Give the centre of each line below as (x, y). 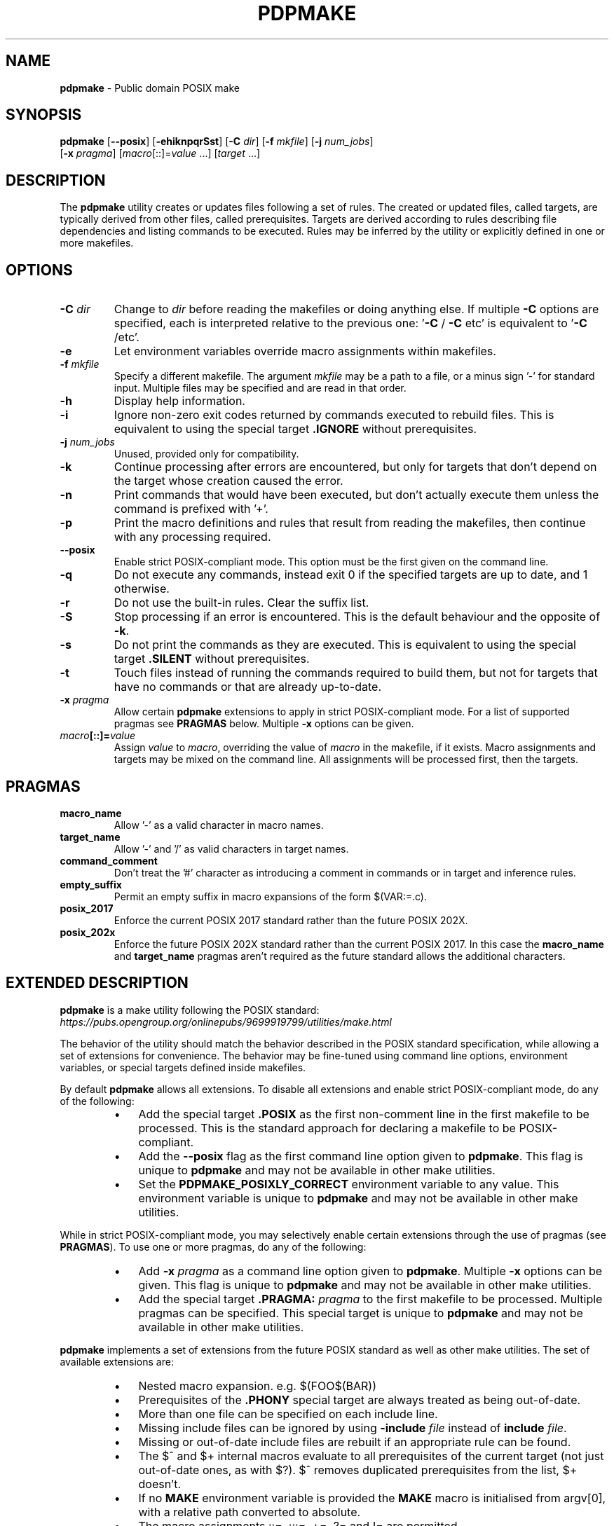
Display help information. (179, 401)
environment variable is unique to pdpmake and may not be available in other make (358, 1198)
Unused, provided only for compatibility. (206, 454)
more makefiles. (97, 243)
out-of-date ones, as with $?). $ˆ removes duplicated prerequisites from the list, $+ (358, 1470)
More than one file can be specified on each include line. (288, 1414)
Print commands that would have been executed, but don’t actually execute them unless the (356, 495)
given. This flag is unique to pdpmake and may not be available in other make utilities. (365, 1285)
